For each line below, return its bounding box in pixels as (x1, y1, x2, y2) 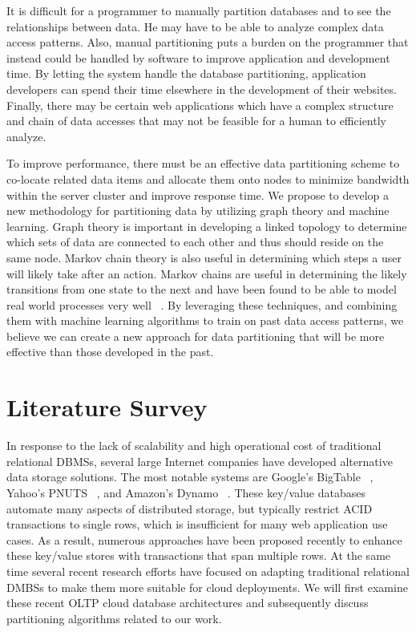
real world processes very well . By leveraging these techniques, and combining (6, 296, 398, 313)
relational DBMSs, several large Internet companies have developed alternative (6, 452, 393, 469)
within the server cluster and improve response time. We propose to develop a (6, 186, 389, 203)
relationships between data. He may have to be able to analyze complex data (6, 18, 384, 34)
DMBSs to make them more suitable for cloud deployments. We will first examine (6, 578, 408, 595)
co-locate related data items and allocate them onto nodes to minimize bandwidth (6, 170, 410, 187)
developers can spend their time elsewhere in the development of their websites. (6, 80, 397, 97)
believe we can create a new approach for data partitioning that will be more (6, 327, 385, 344)
